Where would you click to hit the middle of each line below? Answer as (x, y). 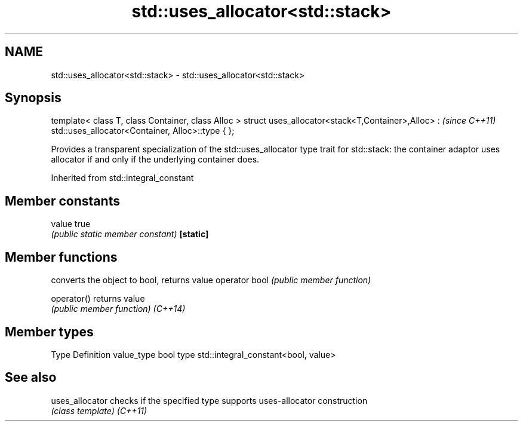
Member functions (61, 257)
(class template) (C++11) (99, 410)
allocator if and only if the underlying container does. (155, 160)
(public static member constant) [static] (130, 234)
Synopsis (33, 98)
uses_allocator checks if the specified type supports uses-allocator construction (209, 400)
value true (71, 224)
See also (31, 378)
